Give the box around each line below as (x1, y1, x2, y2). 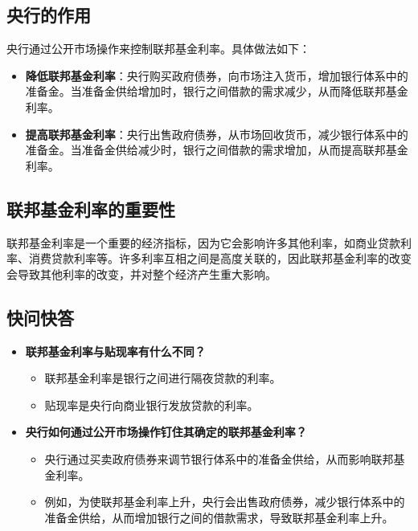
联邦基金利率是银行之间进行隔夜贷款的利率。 (44, 370, 281, 386)
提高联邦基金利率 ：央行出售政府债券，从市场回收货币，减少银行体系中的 (25, 125, 408, 142)
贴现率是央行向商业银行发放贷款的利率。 (44, 396, 259, 413)
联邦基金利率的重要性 (6, 196, 175, 221)
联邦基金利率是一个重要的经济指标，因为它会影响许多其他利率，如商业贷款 (6, 234, 400, 251)
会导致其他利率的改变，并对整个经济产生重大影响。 (6, 265, 277, 282)
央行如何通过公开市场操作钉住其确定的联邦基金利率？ (25, 423, 307, 440)
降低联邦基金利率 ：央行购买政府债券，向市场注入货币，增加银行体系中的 (25, 67, 408, 84)
